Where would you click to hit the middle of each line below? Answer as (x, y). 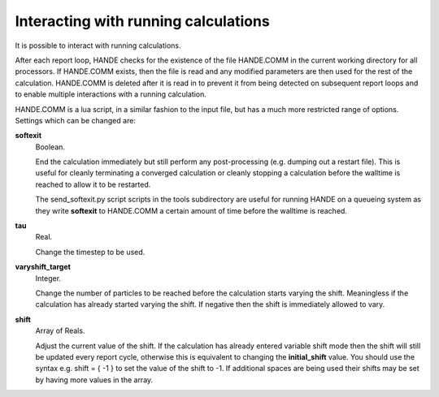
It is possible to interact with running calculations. (98, 45)
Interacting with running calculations (142, 21)
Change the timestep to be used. (90, 252)
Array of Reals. (60, 331)
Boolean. (50, 147)
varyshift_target (43, 267)
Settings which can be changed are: (75, 120)
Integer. (48, 278)
